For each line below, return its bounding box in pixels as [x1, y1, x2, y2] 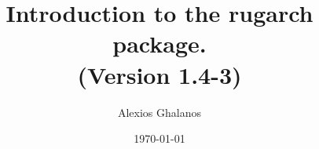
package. [112, 27, 207, 60]
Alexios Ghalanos [117, 104, 202, 120]
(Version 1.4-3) [77, 58, 242, 90]
